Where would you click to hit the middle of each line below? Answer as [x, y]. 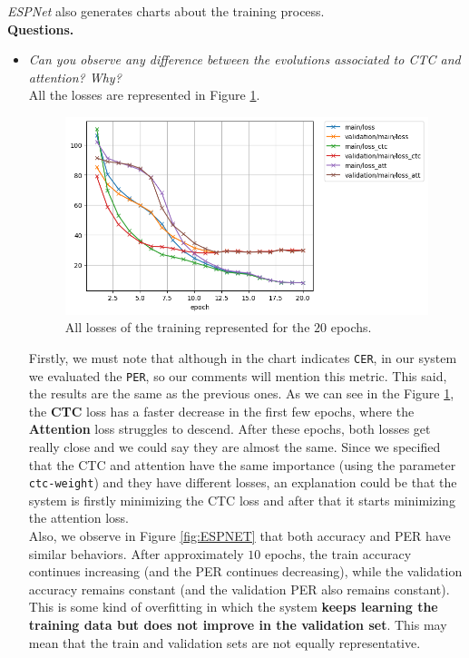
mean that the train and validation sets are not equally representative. [225, 642]
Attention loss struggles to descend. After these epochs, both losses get [230, 429]
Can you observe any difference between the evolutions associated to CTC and [244, 59]
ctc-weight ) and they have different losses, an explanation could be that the [243, 482]
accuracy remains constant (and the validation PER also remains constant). [239, 589]
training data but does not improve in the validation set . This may [238, 624]
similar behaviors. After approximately [136, 553]
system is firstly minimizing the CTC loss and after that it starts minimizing [242, 500]
